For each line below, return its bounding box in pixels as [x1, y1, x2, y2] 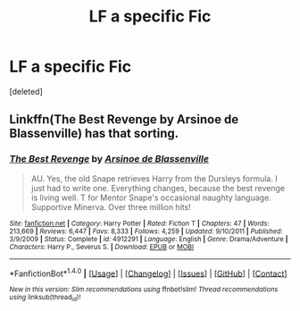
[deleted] [9, 86, 43, 97]
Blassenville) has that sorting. [9, 126, 179, 141]
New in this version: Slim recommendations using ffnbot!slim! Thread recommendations [9, 285, 279, 294]
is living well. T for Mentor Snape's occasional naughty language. [30, 192, 272, 203]
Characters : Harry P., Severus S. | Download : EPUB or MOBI [9, 242, 195, 251]
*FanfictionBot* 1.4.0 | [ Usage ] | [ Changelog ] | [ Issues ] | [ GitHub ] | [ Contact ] [9, 266, 287, 279]
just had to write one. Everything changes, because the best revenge [30, 182, 286, 193]
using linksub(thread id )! [9, 293, 81, 303]
